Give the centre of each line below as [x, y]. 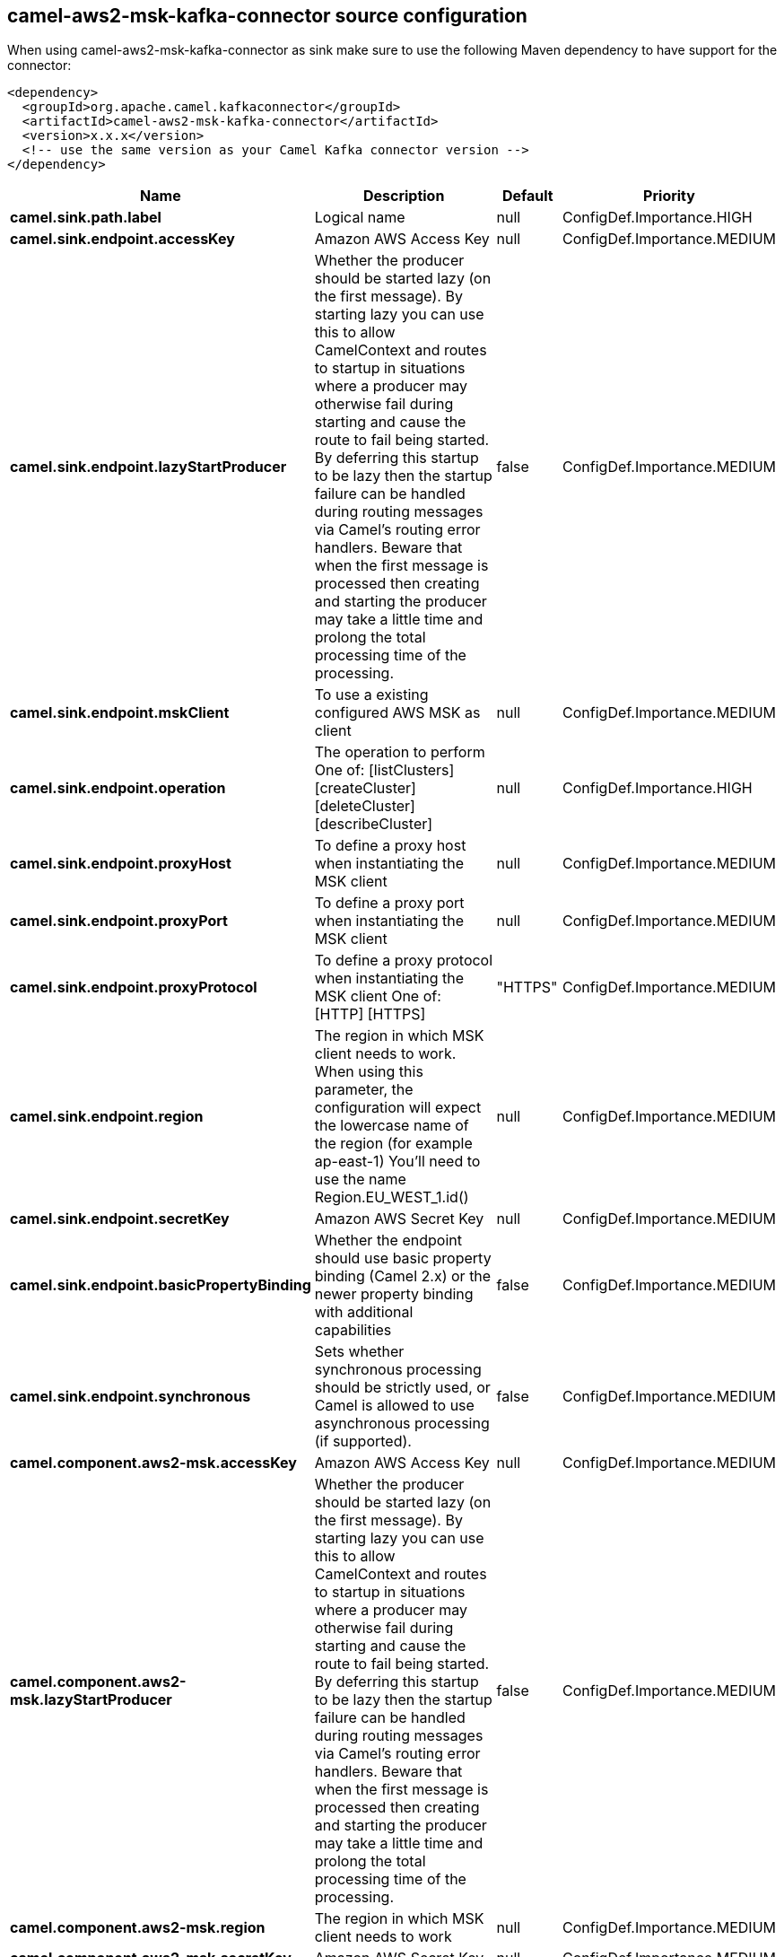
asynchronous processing [402, 1424]
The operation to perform [400, 752]
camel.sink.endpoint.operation [118, 788]
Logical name [360, 218]
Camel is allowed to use [394, 1406]
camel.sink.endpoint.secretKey [120, 1219]
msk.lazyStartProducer [91, 1700]
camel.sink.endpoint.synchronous [131, 1397]
